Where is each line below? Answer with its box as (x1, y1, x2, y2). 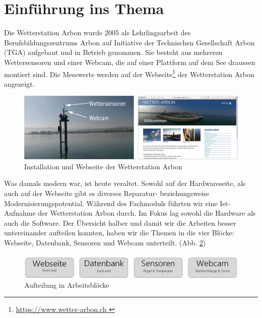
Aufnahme (4, 208, 36, 218)
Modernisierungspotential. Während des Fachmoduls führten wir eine (4, 198, 218, 208)
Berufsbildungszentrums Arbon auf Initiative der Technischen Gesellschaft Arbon (4, 37, 255, 47)
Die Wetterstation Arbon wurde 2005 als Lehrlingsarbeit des (4, 27, 191, 38)
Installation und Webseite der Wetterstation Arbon (24, 161, 182, 171)
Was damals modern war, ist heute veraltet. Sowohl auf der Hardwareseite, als (4, 178, 246, 188)
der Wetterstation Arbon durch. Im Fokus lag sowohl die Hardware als (38, 208, 256, 218)
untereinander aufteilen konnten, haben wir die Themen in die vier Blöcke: (4, 227, 234, 238)
